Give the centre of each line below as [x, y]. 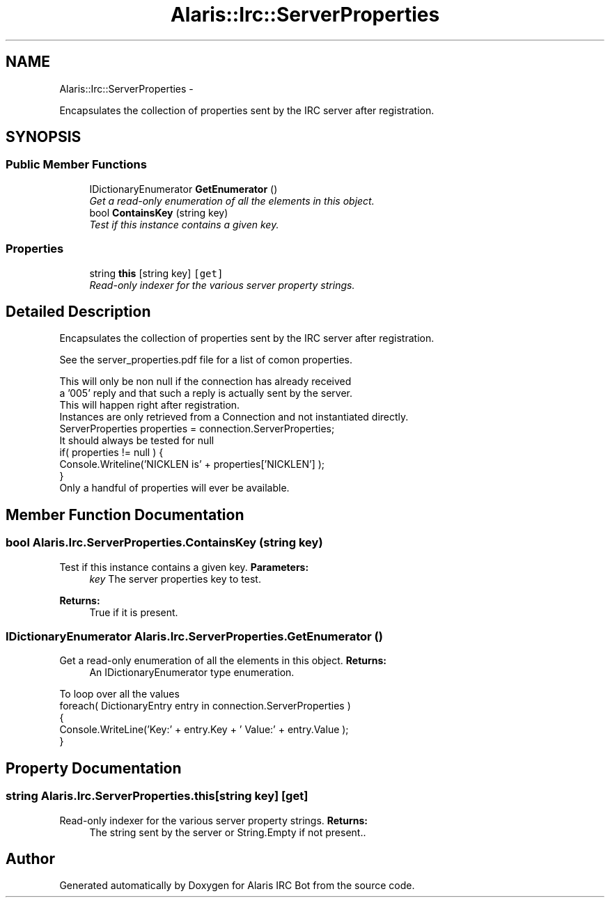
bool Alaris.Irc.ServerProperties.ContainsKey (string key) [164, 543]
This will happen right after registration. [150, 405]
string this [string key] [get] [156, 273]
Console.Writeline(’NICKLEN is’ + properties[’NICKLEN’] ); [192, 464]
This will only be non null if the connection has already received [205, 382]
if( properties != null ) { [111, 453]
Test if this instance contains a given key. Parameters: [184, 567]
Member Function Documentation [125, 515]
